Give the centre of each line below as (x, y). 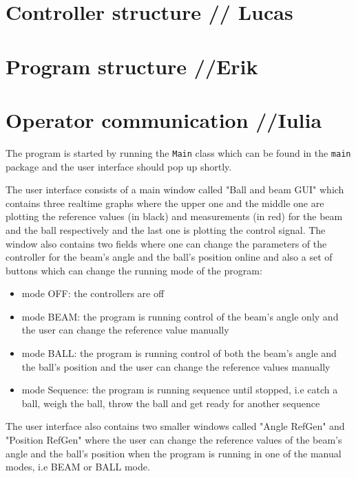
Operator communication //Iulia (164, 119)
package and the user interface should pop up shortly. (119, 166)
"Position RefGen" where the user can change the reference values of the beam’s (174, 440)
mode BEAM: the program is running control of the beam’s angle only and (180, 316)
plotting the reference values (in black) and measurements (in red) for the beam (174, 216)
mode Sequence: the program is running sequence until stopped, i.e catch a (180, 390)
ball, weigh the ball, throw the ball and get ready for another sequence (171, 403)
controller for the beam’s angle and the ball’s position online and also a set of (169, 257)
